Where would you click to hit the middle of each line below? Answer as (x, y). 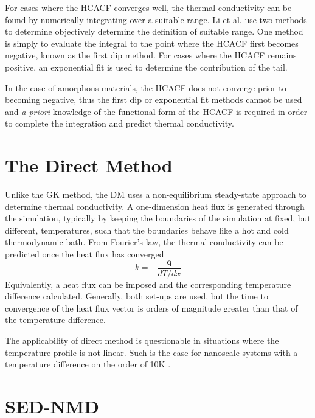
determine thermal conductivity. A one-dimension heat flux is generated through (155, 206)
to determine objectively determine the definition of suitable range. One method (154, 31)
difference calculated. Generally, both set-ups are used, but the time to (137, 296)
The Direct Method (89, 165)
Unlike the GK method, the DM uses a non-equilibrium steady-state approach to (156, 194)
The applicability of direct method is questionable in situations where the (142, 340)
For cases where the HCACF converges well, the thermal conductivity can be (148, 7)
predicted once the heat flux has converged (85, 254)
